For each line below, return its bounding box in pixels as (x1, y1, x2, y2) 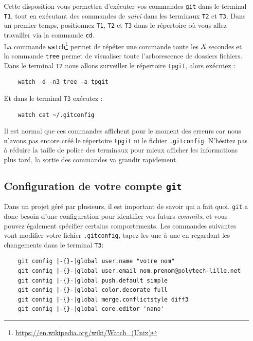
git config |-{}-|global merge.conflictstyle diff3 (18, 296, 189, 303)
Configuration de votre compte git (4, 178, 182, 193)
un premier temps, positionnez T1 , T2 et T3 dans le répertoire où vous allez (4, 20, 227, 30)
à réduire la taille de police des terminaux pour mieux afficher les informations (4, 145, 238, 155)
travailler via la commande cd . (4, 29, 94, 39)
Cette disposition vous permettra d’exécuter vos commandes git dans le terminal (4, 1, 247, 11)
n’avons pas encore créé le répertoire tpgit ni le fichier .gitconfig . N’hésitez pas (4, 135, 248, 145)
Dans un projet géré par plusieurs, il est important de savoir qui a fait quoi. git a (4, 201, 248, 211)
